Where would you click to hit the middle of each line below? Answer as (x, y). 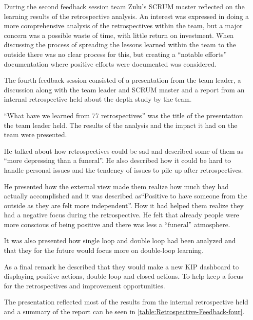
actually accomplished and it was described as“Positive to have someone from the (126, 196)
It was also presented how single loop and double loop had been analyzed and (120, 240)
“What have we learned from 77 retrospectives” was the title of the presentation (124, 115)
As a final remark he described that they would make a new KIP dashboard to (122, 266)
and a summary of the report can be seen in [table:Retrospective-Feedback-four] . (124, 311)
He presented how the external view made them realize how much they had (116, 186)
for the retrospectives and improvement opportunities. (85, 285)
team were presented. (36, 134)
